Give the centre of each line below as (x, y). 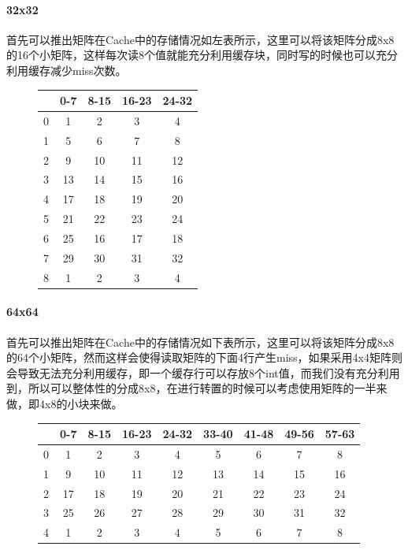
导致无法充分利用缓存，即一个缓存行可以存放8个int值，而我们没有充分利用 (208, 372)
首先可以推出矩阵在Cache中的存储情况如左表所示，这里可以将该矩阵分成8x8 (200, 39)
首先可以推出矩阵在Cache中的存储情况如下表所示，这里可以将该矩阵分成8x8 (200, 342)
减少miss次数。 (88, 70)
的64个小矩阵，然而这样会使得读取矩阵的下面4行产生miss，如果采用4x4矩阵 (199, 357)
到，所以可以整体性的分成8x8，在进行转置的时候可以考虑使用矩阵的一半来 (197, 388)
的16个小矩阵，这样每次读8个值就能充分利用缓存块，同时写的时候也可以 (191, 55)
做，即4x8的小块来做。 (65, 403)
